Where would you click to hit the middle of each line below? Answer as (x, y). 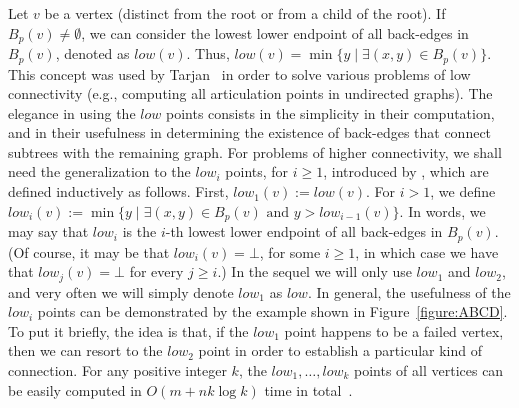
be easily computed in (75, 389)
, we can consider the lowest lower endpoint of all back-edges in (275, 32)
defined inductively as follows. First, (118, 191)
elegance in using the (72, 112)
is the (139, 231)
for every (156, 271)
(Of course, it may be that (89, 251)
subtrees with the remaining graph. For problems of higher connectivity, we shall (255, 151)
